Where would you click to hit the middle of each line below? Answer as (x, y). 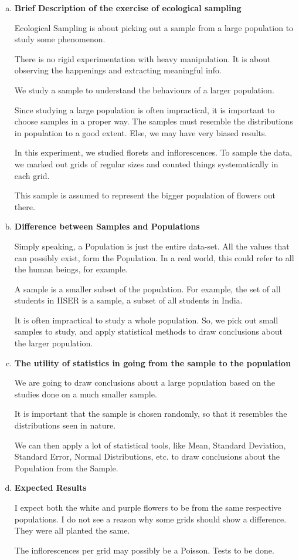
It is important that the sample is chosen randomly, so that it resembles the (151, 414)
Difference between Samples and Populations (107, 226)
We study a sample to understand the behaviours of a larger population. (144, 90)
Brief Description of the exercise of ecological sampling (128, 8)
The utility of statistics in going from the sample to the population (153, 362)
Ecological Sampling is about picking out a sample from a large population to (154, 27)
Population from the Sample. (66, 468)
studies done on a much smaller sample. (86, 394)
